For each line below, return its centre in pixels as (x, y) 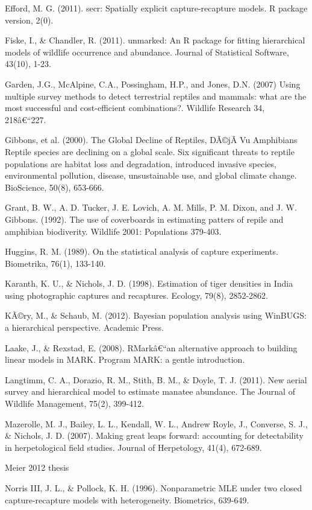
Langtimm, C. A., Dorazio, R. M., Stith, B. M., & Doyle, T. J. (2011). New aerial (156, 379)
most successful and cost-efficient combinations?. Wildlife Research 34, (135, 108)
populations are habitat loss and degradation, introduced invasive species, (141, 163)
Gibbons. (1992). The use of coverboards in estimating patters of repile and (144, 219)
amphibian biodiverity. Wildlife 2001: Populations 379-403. (113, 231)
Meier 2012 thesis (37, 467)
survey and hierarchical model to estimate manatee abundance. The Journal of (150, 391)
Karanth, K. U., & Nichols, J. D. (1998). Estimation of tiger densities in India (149, 283)
